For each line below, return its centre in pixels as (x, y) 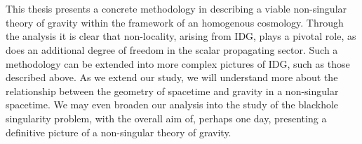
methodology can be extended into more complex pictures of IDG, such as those (178, 63)
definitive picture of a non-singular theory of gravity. (119, 132)
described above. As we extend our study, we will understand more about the (172, 77)
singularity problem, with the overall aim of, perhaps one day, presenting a (166, 118)
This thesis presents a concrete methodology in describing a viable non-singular (176, 9)
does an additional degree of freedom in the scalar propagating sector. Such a (172, 49)
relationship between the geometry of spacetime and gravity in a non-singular (172, 91)
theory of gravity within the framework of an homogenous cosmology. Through (175, 22)
